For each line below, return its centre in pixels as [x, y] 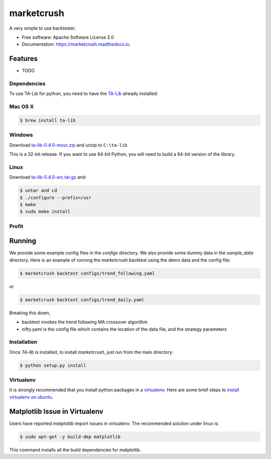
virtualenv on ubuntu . [31, 397]
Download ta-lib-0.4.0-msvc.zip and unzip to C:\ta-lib [68, 145]
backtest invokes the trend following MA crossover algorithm [85, 322]
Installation [23, 342]
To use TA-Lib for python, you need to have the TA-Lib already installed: [84, 94]
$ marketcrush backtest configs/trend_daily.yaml [82, 300]
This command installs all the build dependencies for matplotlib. [75, 449]
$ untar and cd [38, 191]
